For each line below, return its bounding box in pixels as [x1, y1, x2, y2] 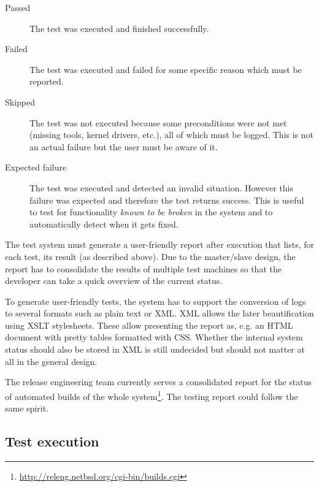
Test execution [5, 432, 99, 451]
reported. [29, 75, 64, 88]
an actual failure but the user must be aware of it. [29, 140, 218, 153]
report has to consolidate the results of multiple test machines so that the [5, 262, 282, 275]
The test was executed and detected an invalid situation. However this [29, 181, 294, 194]
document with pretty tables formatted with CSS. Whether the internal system [5, 331, 303, 343]
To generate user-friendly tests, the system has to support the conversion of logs [5, 294, 306, 307]
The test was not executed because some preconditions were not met [29, 116, 287, 129]
